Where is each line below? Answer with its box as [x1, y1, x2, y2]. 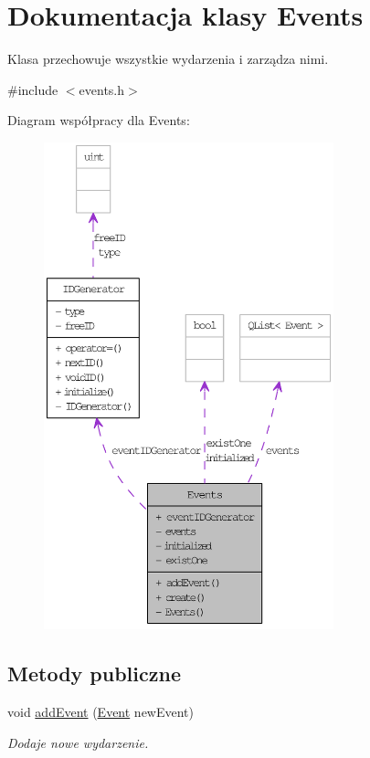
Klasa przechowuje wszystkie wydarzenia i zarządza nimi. [7, 49, 329, 68]
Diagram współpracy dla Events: [7, 111, 190, 130]
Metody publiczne [7, 659, 181, 688]
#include [7, 79, 58, 99]
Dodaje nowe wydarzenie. [7, 732, 149, 752]
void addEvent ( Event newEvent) [7, 702, 195, 721]
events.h [79, 79, 125, 99]
